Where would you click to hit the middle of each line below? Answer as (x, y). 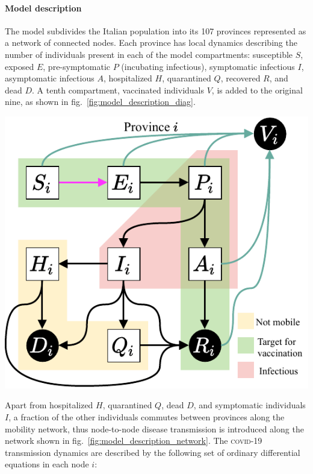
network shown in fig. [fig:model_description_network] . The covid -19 (134, 441)
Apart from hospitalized (49, 405)
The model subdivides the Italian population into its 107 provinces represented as (156, 30)
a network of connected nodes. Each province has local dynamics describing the (151, 43)
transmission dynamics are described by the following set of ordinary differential (153, 452)
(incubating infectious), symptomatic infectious (208, 66)
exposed (20, 66)
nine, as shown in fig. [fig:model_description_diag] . (100, 102)
